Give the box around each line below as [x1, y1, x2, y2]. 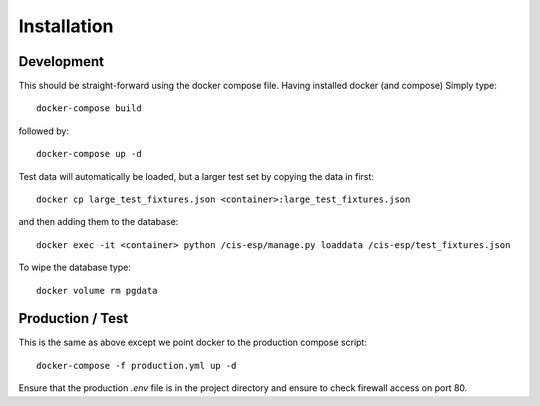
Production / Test [18, 310, 129, 327]
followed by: [18, 125, 70, 137]
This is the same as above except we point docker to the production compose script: [18, 336, 367, 349]
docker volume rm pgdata [36, 285, 158, 296]
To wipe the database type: [18, 261, 132, 274]
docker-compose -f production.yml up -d [36, 360, 237, 371]
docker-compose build [36, 103, 142, 114]
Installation [18, 15, 114, 37]
